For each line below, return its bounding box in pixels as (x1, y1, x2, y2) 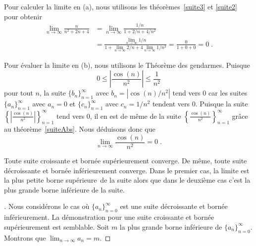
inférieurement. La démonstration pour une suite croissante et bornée (4, 212, 214, 222)
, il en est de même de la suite (90, 110, 181, 121)
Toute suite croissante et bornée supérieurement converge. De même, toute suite (4, 155, 247, 165)
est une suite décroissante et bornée (120, 201, 228, 211)
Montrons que (4, 232, 46, 243)
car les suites (208, 88, 247, 98)
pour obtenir (4, 11, 42, 21)
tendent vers (152, 98, 190, 109)
